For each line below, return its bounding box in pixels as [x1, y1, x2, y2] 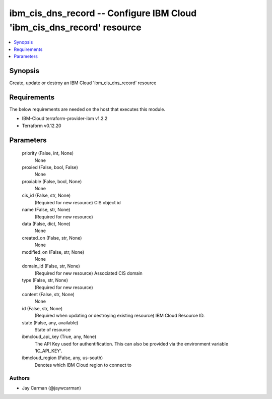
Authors [9, 374, 30, 381]
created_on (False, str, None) [22, 235, 82, 241]
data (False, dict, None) [22, 221, 71, 227]
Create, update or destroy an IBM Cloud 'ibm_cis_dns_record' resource [9, 80, 157, 86]
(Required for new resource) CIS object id [34, 199, 121, 205]
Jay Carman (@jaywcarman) [22, 385, 82, 391]
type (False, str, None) [22, 277, 68, 283]
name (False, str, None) [22, 207, 71, 213]
